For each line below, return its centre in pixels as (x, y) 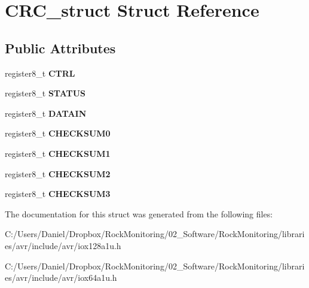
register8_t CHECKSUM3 (58, 194)
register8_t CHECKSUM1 (58, 153)
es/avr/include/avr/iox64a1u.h (61, 278)
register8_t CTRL (40, 73)
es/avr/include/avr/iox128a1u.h (63, 245)
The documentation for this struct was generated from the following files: (139, 213)
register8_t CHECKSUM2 (58, 173)
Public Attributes (60, 48)
